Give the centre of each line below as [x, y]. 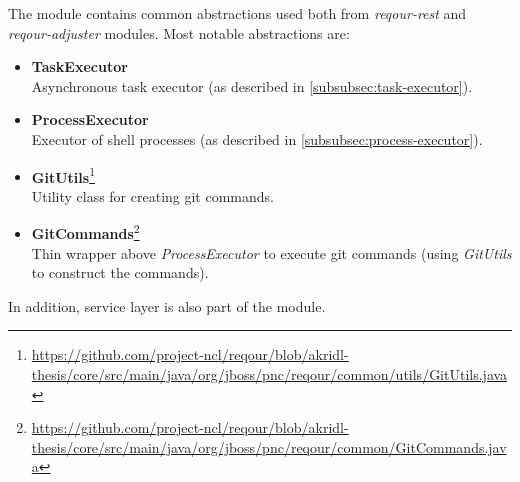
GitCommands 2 [85, 232]
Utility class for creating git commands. [152, 195]
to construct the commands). [120, 272]
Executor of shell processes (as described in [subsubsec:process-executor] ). [257, 138]
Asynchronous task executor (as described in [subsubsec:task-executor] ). [252, 85]
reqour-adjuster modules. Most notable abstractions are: [179, 32]
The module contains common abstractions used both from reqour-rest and [237, 13]
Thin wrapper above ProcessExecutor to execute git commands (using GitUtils [271, 252]
